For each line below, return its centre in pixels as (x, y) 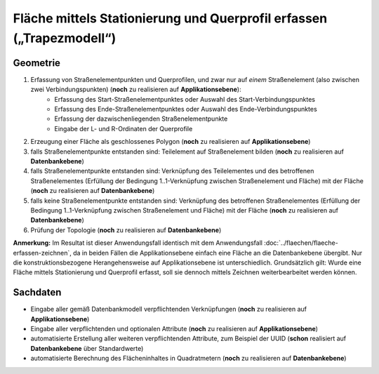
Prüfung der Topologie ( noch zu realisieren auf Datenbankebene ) (126, 230)
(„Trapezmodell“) (65, 38)
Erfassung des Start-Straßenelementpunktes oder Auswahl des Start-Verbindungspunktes (185, 99)
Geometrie (37, 63)
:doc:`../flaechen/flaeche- (301, 243)
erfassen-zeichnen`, (42, 253)
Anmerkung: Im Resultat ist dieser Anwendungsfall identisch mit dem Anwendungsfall (138, 243)
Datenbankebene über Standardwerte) (87, 348)
